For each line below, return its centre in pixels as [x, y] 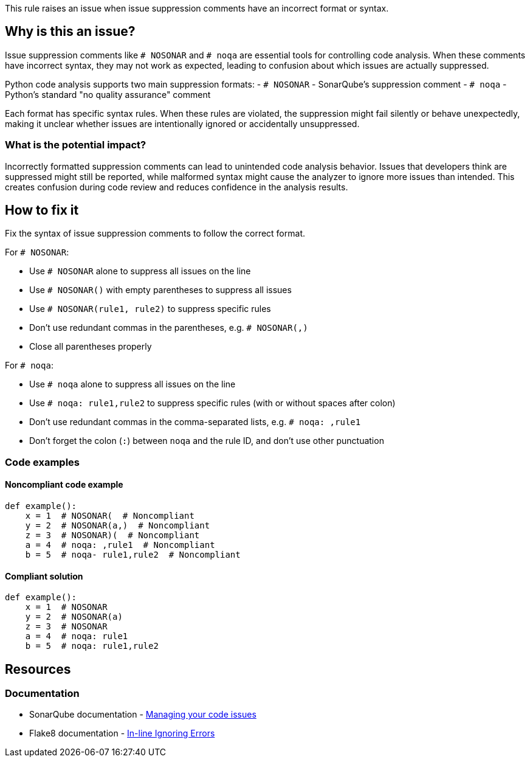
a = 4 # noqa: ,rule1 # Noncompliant [120, 545]
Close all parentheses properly [91, 347]
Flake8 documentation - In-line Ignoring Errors [122, 733]
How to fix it [42, 210]
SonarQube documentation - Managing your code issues [143, 715]
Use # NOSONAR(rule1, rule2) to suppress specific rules [150, 309]
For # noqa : [29, 365]
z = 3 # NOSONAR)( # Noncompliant [112, 535]
